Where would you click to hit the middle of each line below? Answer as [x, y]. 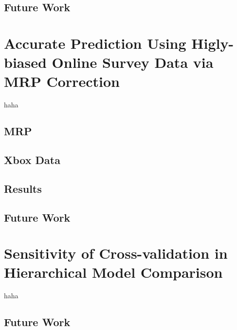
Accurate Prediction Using [95, 43]
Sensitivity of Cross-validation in [116, 253]
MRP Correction [62, 81]
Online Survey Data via [133, 62]
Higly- [213, 43]
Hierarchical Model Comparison [113, 272]
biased [25, 62]
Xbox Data [32, 160]
